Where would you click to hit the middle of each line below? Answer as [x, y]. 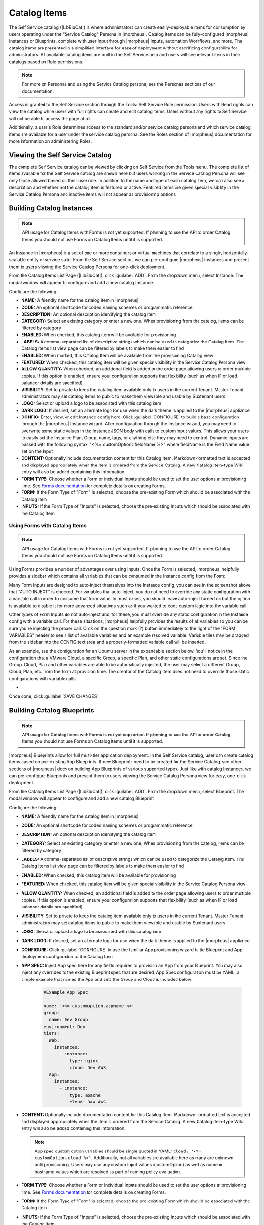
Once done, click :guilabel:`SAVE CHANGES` [54, 696]
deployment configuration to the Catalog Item [67, 956]
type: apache [85, 1095]
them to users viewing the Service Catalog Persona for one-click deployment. [87, 267]
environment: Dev [65, 1026]
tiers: [52, 1033]
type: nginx [84, 1061]
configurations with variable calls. [43, 678]
